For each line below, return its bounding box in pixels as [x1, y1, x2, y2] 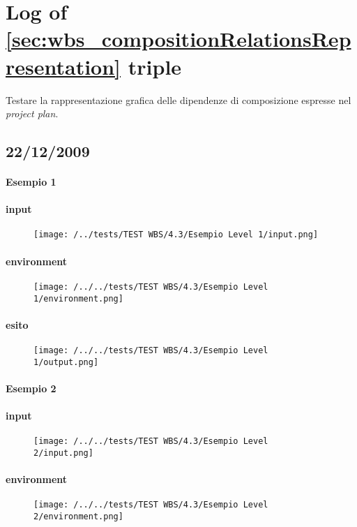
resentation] [6, 52, 121, 80]
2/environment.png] [33, 512, 123, 522]
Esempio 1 [6, 175, 56, 189]
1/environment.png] [33, 293, 123, 304]
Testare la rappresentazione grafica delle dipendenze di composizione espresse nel [6, 92, 351, 107]
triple [128, 52, 182, 80]
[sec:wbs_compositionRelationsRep [6, 24, 351, 53]
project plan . [6, 106, 59, 121]
